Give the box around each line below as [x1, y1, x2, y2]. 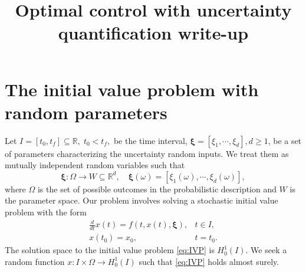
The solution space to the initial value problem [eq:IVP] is [5, 244, 215, 256]
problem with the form [5, 206, 87, 218]
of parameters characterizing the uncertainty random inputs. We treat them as [5, 147, 289, 159]
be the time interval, [113, 134, 187, 146]
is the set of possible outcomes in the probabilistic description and [37, 182, 277, 195]
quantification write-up [58, 21, 249, 45]
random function [5, 255, 65, 267]
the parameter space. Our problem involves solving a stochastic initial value [5, 194, 278, 207]
